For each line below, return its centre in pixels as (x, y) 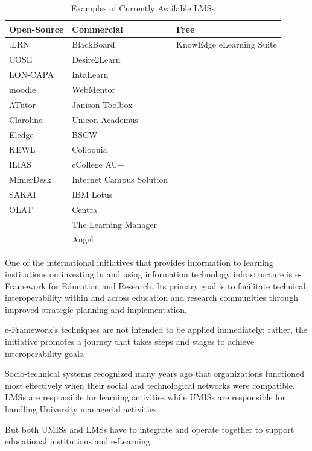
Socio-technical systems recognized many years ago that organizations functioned (154, 374)
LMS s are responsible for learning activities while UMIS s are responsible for (145, 397)
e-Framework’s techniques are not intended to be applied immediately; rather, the (156, 330)
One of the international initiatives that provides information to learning (139, 262)
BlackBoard (94, 44)
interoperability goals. (45, 353)
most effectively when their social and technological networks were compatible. (150, 385)
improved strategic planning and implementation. (96, 309)
